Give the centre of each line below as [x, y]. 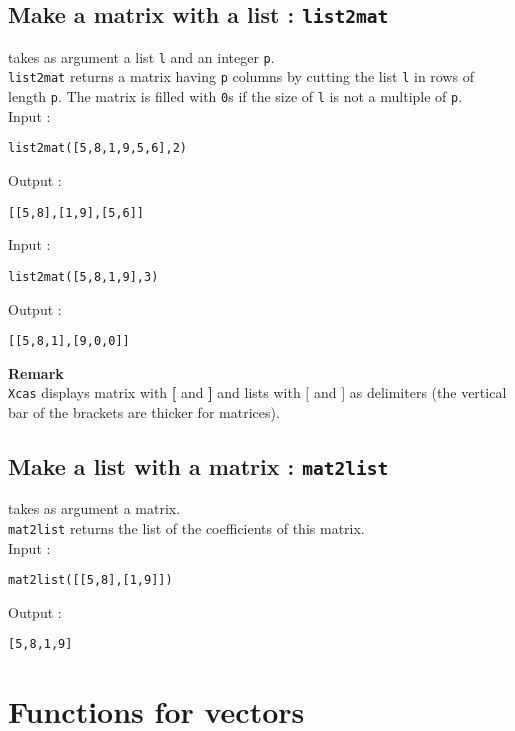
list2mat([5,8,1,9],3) [83, 276]
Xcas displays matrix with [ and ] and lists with [154, 392]
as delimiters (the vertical [428, 392]
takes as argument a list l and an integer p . [141, 56]
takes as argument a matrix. [94, 508]
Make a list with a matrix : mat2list [198, 465]
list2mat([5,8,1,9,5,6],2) [97, 148]
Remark [36, 372]
